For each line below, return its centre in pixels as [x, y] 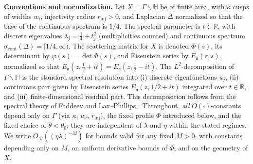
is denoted [174, 46]
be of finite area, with [192, 6]
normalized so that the [209, 16]
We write [18, 136]
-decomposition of [208, 66]
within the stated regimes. [208, 125]
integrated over [205, 87]
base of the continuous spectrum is [55, 26]
